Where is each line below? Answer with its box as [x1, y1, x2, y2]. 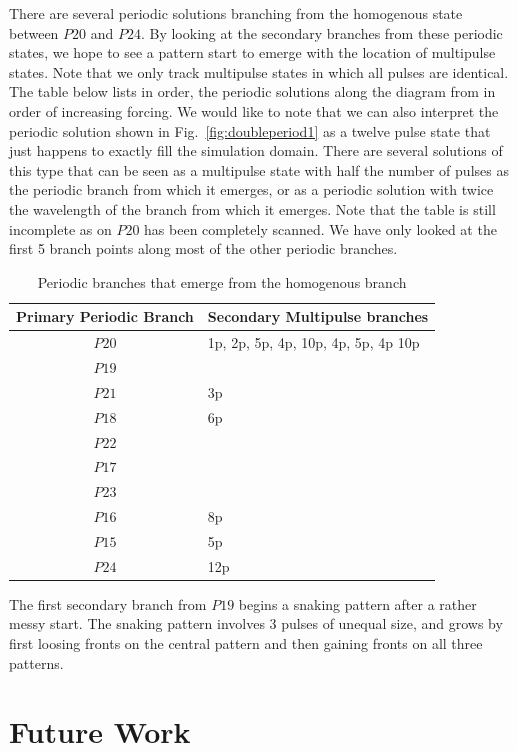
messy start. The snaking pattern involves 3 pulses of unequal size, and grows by [9, 613, 503, 634]
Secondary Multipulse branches [207, 306, 429, 327]
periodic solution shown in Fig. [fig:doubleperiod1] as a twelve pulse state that [9, 120, 491, 141]
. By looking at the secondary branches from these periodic [140, 22, 503, 43]
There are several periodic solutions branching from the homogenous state [9, 3, 463, 23]
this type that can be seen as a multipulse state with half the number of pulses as [9, 159, 509, 180]
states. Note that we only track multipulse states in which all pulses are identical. [9, 61, 509, 82]
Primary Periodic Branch [16, 306, 194, 327]
